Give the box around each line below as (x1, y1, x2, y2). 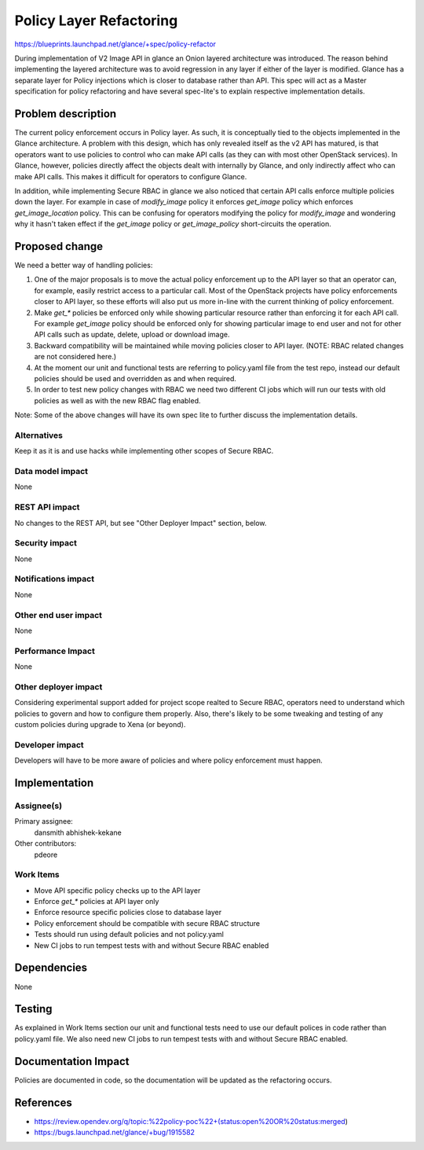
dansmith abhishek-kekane (34, 828, 122, 837)
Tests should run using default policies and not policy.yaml (34, 930, 224, 939)
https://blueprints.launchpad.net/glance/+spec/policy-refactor (14, 39, 216, 49)
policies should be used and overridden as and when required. (34, 373, 237, 383)
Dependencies (14, 961, 88, 975)
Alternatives (14, 429, 63, 440)
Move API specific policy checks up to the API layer (34, 885, 201, 895)
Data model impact (14, 466, 89, 477)
